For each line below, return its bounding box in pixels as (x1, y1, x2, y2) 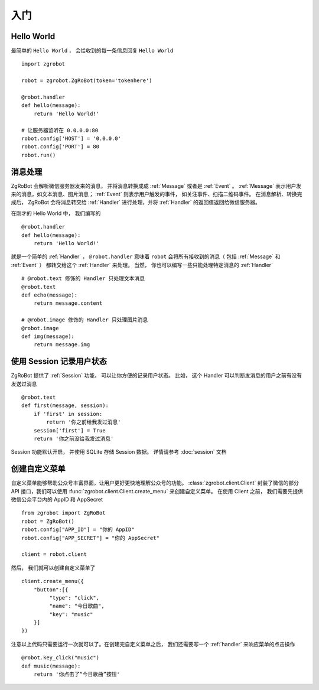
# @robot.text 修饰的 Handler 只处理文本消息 (21, 275, 145, 282)
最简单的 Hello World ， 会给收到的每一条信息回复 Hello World (11, 47, 174, 54)
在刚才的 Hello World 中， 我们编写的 (11, 210, 101, 217)
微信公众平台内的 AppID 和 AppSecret (11, 496, 103, 503)
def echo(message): (21, 291, 78, 298)
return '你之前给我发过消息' (46, 419, 121, 425)
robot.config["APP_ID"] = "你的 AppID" (21, 526, 135, 533)
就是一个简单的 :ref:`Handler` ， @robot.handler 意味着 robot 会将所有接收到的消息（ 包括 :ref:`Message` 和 (11, 253, 281, 260)
